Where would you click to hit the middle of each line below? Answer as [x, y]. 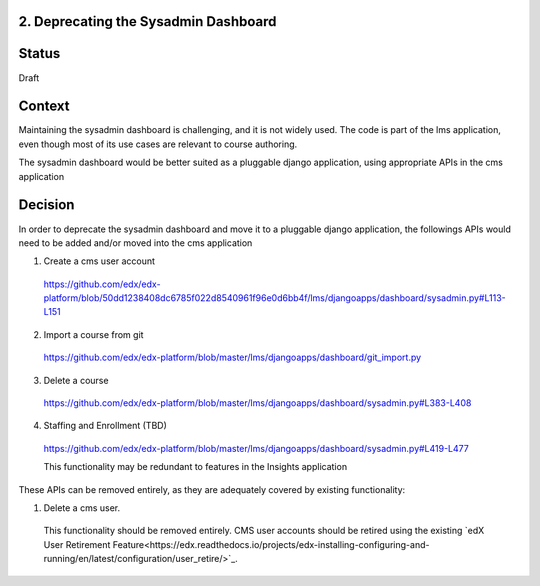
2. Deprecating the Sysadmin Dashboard [147, 21]
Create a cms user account [99, 261]
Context [44, 106]
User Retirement [77, 544]
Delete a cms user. [82, 507]
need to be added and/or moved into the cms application [135, 242]
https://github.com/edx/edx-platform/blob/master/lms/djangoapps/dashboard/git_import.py [232, 357]
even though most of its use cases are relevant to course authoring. [158, 144]
